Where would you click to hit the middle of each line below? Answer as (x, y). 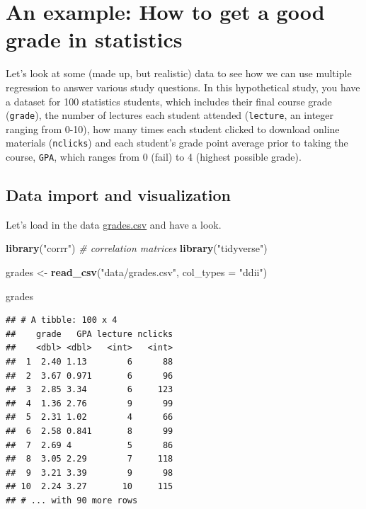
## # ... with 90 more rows (72, 500)
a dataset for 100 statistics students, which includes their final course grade (169, 101)
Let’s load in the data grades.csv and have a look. (114, 224)
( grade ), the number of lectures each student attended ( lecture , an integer (170, 115)
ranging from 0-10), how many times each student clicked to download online (173, 128)
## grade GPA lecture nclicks (90, 334)
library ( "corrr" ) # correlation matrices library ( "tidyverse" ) (137, 248)
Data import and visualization (119, 195)
